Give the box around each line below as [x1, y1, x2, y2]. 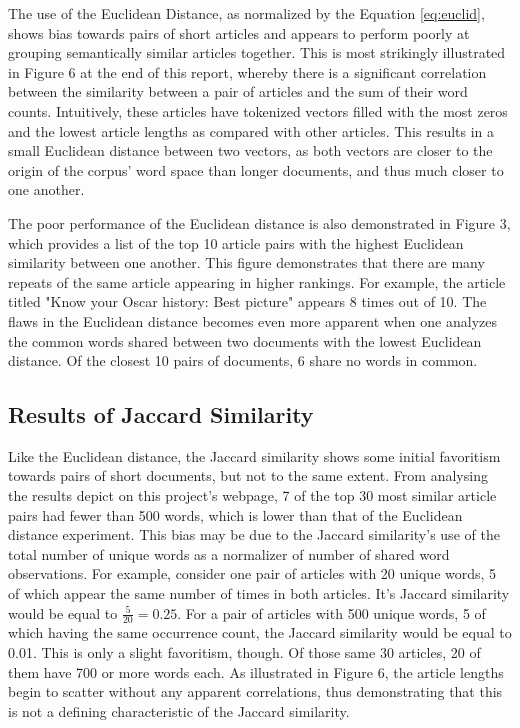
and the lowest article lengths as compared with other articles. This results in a [8, 120, 495, 141]
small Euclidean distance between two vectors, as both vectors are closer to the [8, 140, 493, 161]
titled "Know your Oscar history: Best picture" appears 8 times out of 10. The [8, 291, 487, 312]
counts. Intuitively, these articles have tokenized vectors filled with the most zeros [8, 100, 508, 121]
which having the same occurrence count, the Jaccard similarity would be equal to [8, 622, 512, 643]
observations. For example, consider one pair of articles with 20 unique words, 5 [8, 563, 497, 584]
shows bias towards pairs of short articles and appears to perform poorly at [8, 22, 470, 43]
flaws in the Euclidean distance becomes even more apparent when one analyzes [8, 310, 497, 331]
